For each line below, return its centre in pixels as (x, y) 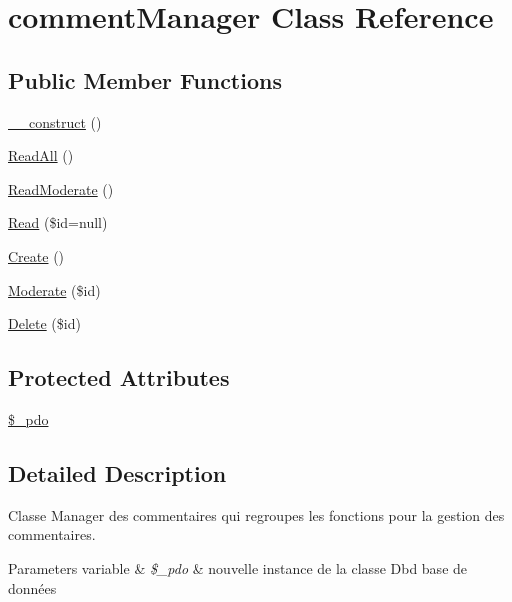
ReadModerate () (61, 188)
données (32, 587)
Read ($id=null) (58, 222)
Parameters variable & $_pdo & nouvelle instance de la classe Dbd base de (238, 567)
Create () (36, 255)
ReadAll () (41, 155)
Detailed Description (117, 472)
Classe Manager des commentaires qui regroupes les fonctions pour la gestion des (256, 514)
